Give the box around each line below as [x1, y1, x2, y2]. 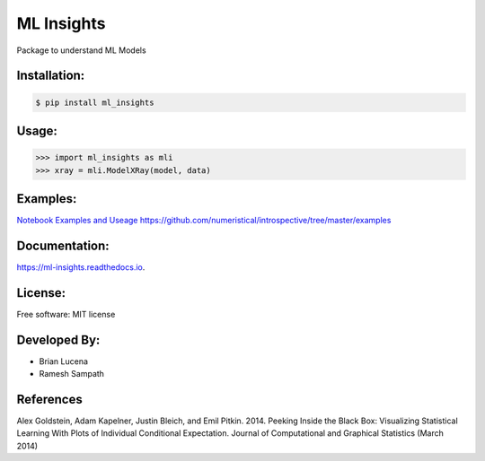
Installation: [16, 68, 85, 83]
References [16, 391, 83, 407]
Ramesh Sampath [39, 369, 105, 379]
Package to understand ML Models [16, 45, 147, 56]
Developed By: [16, 332, 101, 347]
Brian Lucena [39, 355, 89, 367]
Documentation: [16, 238, 110, 253]
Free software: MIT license [16, 309, 116, 319]
